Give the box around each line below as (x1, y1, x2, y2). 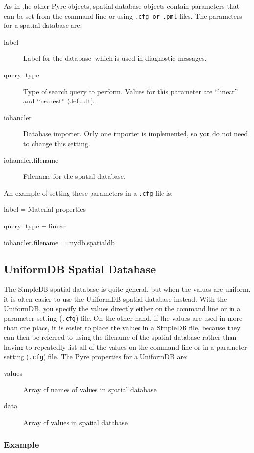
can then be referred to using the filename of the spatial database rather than (4, 332, 237, 342)
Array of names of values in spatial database (23, 384, 157, 394)
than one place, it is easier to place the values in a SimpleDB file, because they (4, 322, 241, 332)
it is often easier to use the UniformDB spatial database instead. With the (4, 294, 227, 304)
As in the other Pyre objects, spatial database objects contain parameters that (4, 1, 240, 11)
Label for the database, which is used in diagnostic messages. (23, 53, 207, 63)
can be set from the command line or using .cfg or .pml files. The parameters (4, 10, 242, 21)
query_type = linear (4, 221, 66, 231)
